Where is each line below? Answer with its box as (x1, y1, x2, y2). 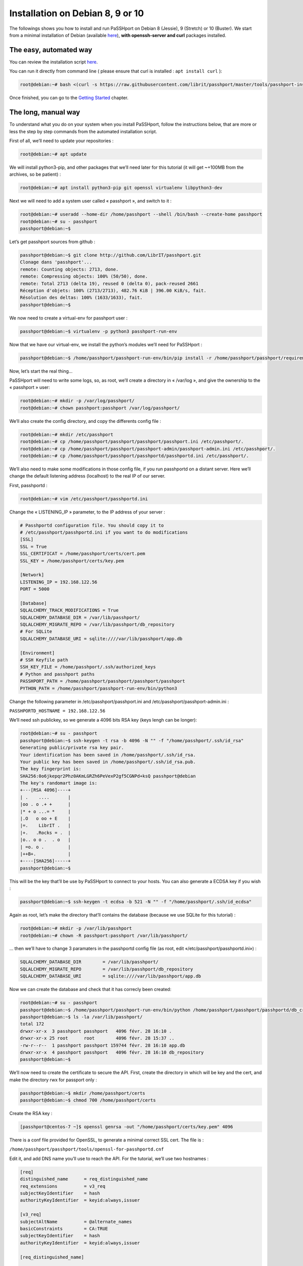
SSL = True (20, 543, 47, 549)
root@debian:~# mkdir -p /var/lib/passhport (20, 926, 132, 931)
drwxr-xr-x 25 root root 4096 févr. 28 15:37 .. (20, 1036, 175, 1041)
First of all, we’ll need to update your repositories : (9, 137, 114, 144)
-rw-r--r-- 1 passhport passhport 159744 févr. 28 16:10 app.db (20, 1042, 185, 1048)
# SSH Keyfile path (20, 657, 68, 663)
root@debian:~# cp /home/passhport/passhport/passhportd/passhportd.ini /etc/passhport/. (20, 453, 249, 458)
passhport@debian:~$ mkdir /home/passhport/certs (20, 1090, 145, 1096)
